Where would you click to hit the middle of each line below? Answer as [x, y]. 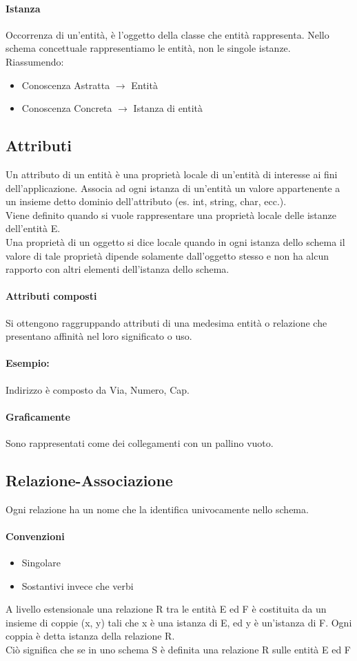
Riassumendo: [35, 61]
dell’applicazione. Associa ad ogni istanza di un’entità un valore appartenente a [173, 188]
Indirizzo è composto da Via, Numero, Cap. [98, 389]
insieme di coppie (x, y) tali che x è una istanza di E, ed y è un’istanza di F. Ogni [179, 622]
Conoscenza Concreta [67, 108]
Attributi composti [51, 296]
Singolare [41, 563]
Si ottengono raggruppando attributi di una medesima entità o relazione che [166, 322]
